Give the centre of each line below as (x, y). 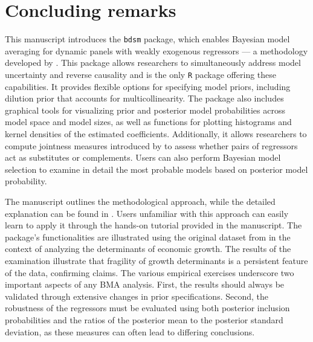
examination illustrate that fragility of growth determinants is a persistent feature (156, 260)
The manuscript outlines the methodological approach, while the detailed (140, 201)
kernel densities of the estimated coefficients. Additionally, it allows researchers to (156, 134)
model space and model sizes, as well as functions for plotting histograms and (148, 122)
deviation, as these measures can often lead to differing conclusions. (130, 331)
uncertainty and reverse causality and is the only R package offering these (140, 74)
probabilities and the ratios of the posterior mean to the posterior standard (144, 319)
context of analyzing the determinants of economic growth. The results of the (148, 249)
